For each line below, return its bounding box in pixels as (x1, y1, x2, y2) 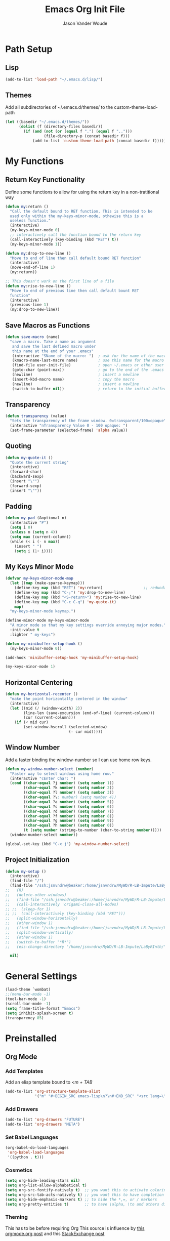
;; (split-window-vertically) (5, 930, 73, 935)
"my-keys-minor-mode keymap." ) (10, 609, 76, 614)
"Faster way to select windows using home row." (10, 771, 114, 776)
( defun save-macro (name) (5, 335, 60, 340)
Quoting (5, 442, 31, 450)
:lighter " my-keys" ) (10, 632, 56, 637)
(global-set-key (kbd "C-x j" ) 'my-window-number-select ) (5, 841, 130, 846)
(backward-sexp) (10, 474, 44, 479)
